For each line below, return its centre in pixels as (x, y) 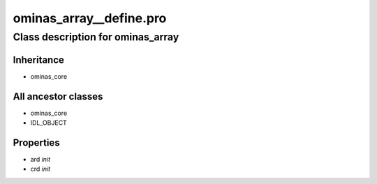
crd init (40, 169)
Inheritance (38, 60)
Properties (36, 143)
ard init (40, 159)
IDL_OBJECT (49, 123)
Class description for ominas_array (96, 37)
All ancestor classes (58, 97)
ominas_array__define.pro (90, 18)
